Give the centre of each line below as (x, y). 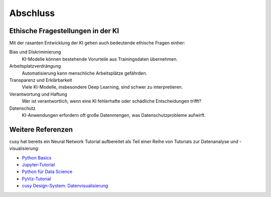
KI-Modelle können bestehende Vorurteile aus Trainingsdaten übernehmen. (100, 59)
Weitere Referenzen (41, 130)
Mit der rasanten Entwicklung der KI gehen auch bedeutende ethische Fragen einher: (97, 43)
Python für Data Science (47, 172)
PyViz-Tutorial (36, 178)
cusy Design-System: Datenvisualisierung (65, 186)
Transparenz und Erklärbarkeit (41, 80)
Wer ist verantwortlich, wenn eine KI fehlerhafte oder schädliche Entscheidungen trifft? (112, 101)
